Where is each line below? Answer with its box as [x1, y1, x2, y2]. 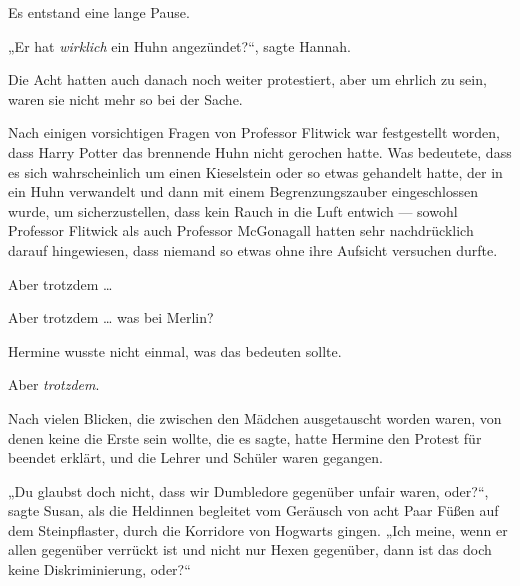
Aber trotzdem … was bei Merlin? [8, 307, 214, 328]
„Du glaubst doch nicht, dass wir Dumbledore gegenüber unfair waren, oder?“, [8, 480, 489, 501]
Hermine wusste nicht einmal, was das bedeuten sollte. [8, 340, 342, 361]
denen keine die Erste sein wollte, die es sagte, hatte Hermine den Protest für [8, 427, 482, 448]
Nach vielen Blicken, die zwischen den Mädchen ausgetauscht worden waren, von [8, 407, 502, 428]
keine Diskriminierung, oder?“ [8, 559, 191, 580]
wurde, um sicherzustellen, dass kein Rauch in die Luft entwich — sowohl [8, 200, 458, 221]
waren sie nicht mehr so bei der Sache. [8, 88, 243, 109]
